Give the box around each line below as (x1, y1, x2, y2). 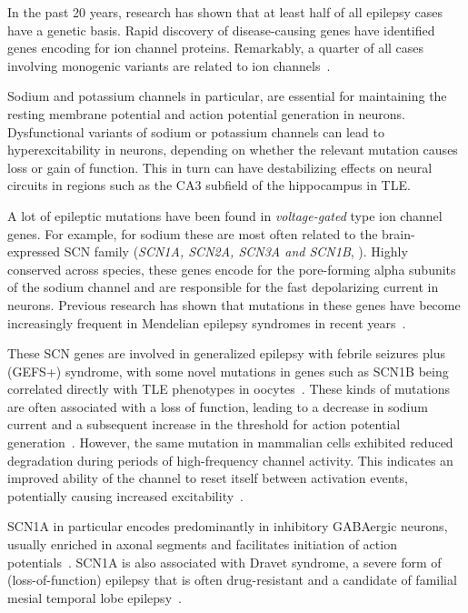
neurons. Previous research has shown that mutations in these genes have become (7, 295, 461, 314)
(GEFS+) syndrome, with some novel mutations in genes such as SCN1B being (7, 361, 449, 380)
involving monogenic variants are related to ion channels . (7, 55, 331, 75)
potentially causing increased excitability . (7, 486, 244, 505)
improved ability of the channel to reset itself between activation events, (7, 468, 408, 487)
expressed (7, 242, 61, 261)
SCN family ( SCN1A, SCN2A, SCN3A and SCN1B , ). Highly (64, 242, 408, 261)
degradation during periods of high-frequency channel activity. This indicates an (7, 450, 453, 469)
